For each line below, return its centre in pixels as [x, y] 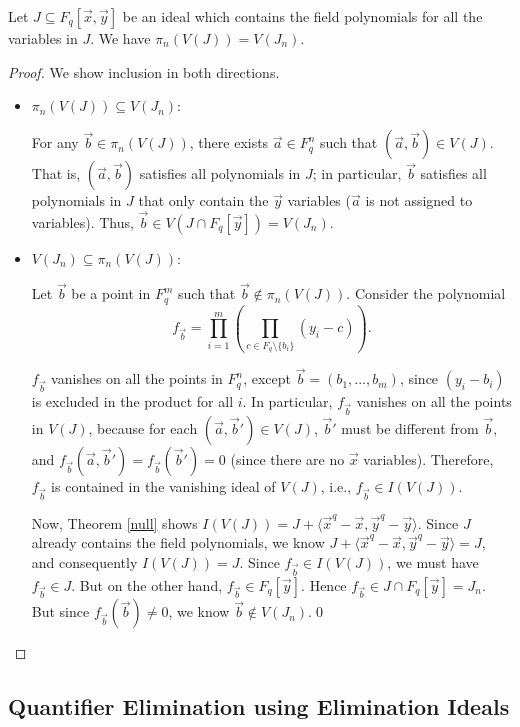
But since [60, 611]
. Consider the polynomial [426, 293]
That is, [56, 173]
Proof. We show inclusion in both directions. [144, 71]
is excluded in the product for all [132, 401]
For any [55, 142]
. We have [120, 38]
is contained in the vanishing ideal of [163, 485]
